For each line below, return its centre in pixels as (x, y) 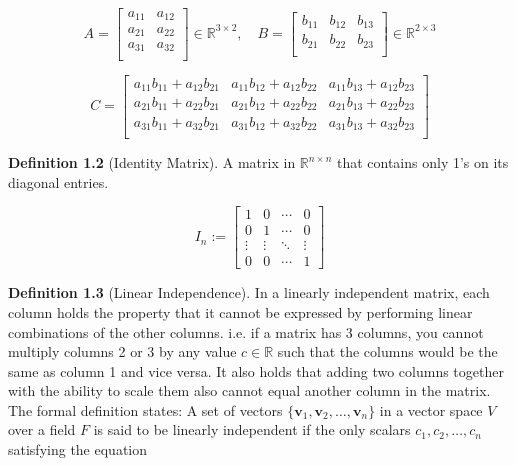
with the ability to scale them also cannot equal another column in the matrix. (249, 390)
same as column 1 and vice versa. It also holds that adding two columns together (256, 370)
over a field (42, 429)
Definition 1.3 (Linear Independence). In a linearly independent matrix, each (249, 292)
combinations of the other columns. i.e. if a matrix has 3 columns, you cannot (246, 331)
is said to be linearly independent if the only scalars (252, 429)
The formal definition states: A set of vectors (145, 409)
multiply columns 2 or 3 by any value (122, 351)
